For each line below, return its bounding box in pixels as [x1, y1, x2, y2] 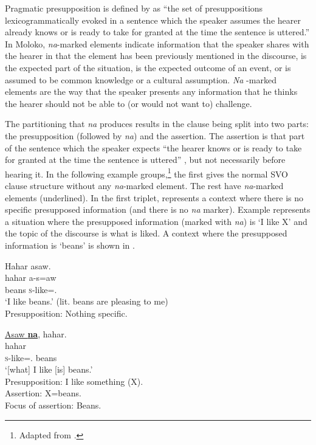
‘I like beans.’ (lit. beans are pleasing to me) [5, 295, 168, 308]
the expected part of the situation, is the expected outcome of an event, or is [5, 61, 291, 74]
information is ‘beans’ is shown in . [5, 238, 135, 251]
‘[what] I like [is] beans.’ [5, 363, 93, 376]
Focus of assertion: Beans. [5, 399, 101, 412]
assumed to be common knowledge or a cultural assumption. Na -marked [5, 73, 276, 86]
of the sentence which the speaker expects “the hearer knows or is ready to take [5, 141, 302, 154]
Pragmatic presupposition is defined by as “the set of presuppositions [5, 2, 263, 14]
